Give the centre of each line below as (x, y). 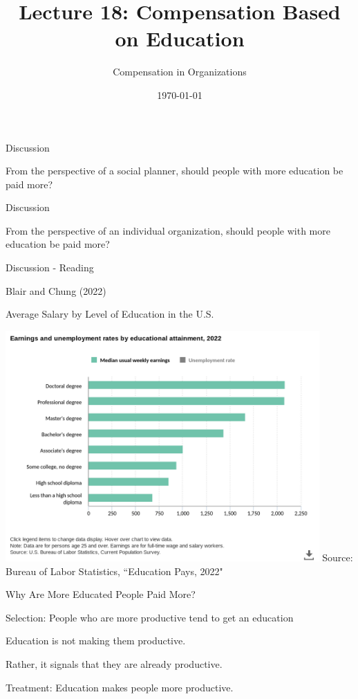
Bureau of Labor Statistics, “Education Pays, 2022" (114, 571)
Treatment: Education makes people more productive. (120, 687)
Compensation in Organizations (180, 72)
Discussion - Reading (50, 267)
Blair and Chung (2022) (56, 290)
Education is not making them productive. (96, 641)
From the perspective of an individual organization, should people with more (168, 230)
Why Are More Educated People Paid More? (101, 594)
